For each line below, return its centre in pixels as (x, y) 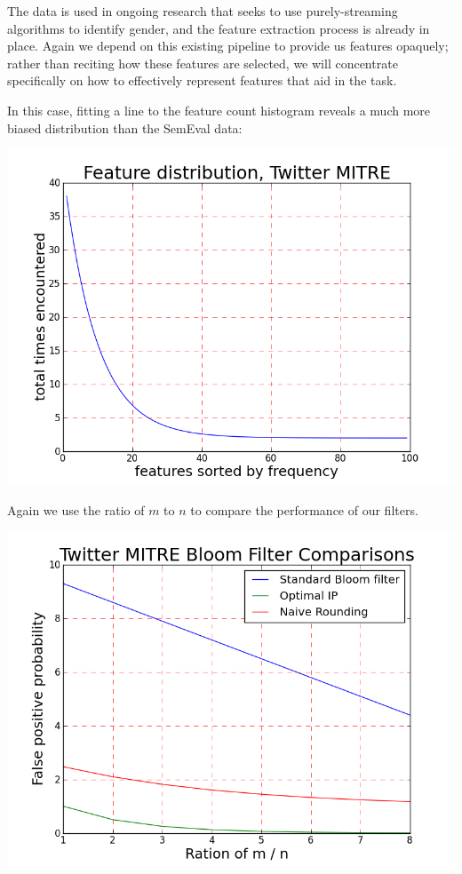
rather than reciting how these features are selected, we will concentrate (203, 63)
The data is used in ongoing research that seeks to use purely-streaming (203, 11)
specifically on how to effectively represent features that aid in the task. (202, 80)
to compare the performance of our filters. (304, 509)
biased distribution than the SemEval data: (125, 127)
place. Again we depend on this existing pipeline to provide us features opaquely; (228, 46)
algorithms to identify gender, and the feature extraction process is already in (219, 28)
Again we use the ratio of (76, 509)
